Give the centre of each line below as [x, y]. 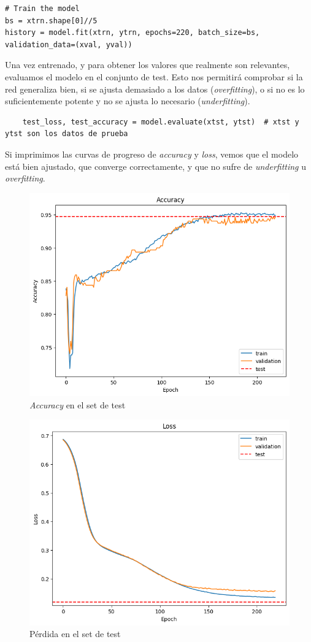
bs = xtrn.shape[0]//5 [51, 21]
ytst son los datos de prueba [67, 134]
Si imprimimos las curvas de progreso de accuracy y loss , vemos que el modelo [152, 154]
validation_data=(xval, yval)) [69, 44]
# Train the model [42, 9]
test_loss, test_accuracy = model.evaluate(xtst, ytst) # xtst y [161, 122]
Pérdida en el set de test [75, 634]
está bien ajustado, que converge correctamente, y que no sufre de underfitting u [156, 166]
